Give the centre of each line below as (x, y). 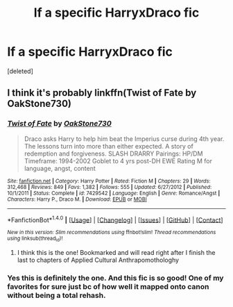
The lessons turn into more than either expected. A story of (109, 146)
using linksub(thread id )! (35, 239)
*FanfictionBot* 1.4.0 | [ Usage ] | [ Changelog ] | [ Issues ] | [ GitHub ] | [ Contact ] (115, 219)
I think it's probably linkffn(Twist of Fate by (102, 93)
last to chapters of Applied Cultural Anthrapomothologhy (98, 260)
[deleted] (20, 71)
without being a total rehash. (57, 295)
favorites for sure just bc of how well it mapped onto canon (108, 286)
